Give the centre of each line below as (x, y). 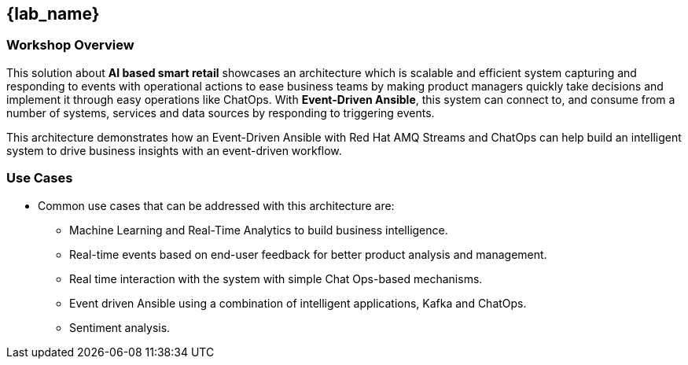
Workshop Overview (70, 45)
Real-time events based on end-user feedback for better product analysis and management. (308, 254)
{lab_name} (53, 14)
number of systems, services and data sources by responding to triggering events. (221, 112)
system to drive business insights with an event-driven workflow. (174, 150)
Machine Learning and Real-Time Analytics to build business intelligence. (259, 230)
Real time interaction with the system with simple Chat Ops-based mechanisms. (276, 278)
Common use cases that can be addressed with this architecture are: (216, 205)
